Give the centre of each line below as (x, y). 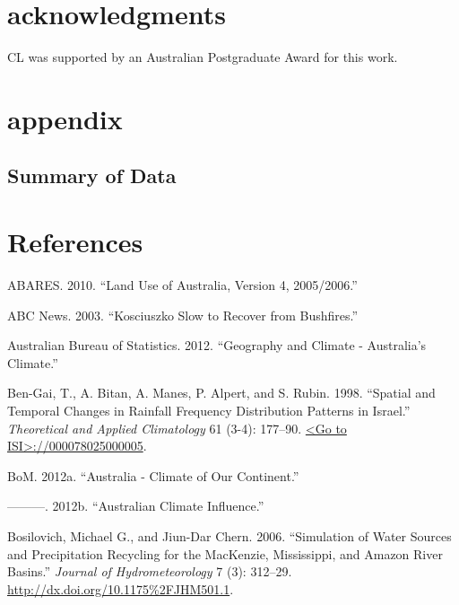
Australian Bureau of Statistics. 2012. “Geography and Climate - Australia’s (217, 345)
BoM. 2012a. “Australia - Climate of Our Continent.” (153, 475)
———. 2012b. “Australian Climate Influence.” (136, 506)
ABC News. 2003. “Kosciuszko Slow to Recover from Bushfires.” (183, 315)
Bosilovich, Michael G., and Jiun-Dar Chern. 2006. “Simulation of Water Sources (229, 535)
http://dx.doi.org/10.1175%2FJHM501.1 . (121, 588)
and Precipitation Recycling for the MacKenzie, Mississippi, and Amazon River (225, 553)
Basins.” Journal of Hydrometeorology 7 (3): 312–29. (150, 571)
